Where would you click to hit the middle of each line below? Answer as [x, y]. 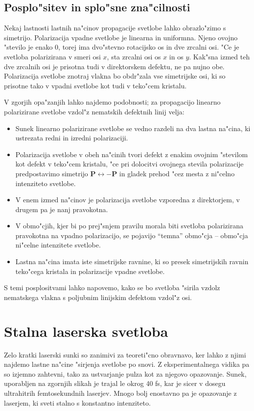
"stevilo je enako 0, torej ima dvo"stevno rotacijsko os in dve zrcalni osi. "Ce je [122, 47]
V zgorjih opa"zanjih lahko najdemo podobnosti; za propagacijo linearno [112, 102]
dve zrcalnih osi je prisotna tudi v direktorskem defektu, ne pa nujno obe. [114, 66]
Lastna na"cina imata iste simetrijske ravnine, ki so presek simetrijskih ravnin [132, 261]
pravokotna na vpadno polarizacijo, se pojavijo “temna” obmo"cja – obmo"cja [132, 235]
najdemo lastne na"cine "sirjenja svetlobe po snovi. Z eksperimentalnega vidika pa [127, 364]
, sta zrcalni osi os [134, 56]
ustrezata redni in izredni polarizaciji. [72, 138]
